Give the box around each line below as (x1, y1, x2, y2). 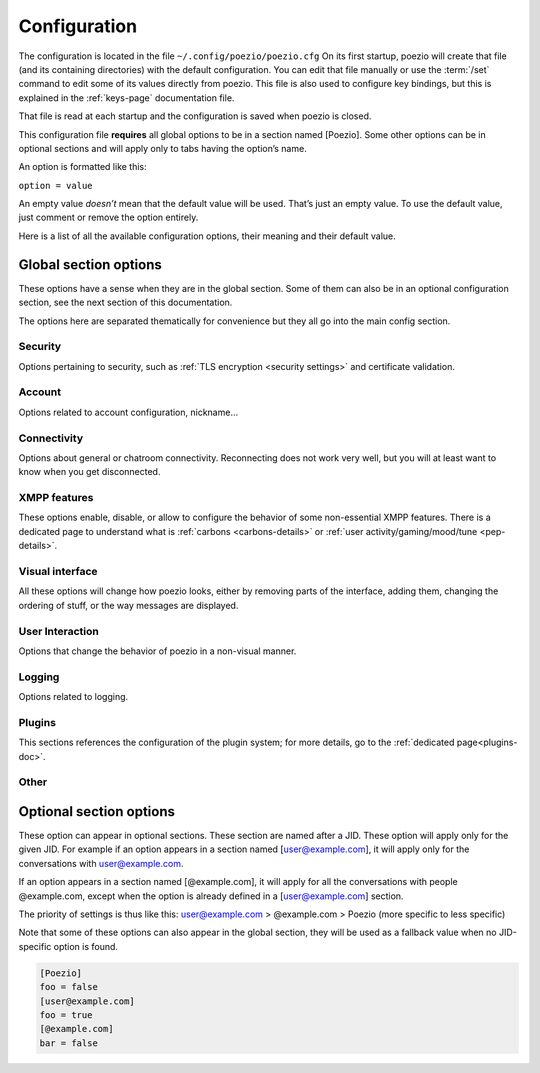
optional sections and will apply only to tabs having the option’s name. (18, 142, 307, 154)
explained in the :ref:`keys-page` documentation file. (18, 91, 235, 104)
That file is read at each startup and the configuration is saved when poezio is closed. (18, 110, 372, 122)
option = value (18, 180, 94, 191)
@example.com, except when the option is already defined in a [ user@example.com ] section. (18, 890, 404, 902)
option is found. (53, 940, 119, 952)
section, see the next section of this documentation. (18, 296, 233, 309)
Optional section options (18, 803, 175, 820)
